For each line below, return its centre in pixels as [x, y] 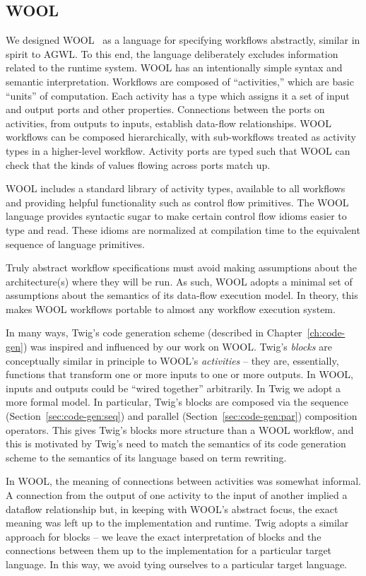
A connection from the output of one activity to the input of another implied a [177, 495]
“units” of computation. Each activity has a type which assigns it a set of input [178, 95]
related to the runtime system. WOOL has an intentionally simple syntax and [174, 67]
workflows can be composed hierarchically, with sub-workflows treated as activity [181, 137]
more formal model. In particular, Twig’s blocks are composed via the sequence [177, 402]
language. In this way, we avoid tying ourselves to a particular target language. [176, 564]
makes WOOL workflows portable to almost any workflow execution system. [171, 308]
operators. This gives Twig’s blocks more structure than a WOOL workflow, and [180, 429]
